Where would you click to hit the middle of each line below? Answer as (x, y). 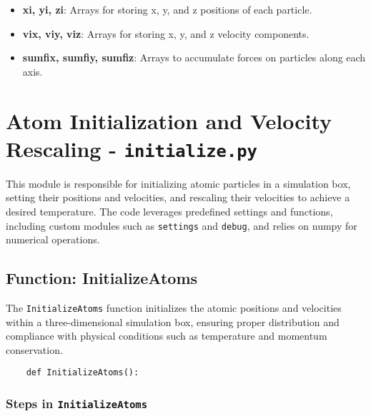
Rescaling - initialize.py (132, 148)
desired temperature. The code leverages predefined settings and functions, (169, 211)
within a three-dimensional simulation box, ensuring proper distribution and (173, 321)
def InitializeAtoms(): (83, 373)
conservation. (34, 349)
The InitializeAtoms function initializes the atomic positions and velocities (174, 308)
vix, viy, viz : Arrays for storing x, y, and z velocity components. (166, 33)
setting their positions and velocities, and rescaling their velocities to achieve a (178, 197)
